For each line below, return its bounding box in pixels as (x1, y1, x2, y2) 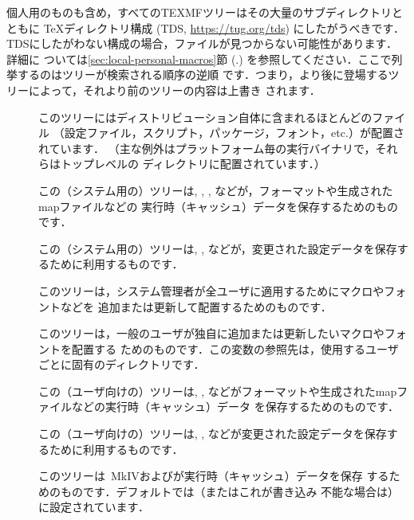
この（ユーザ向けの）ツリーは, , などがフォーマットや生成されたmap (38, 382, 397, 399)
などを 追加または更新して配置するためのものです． (60, 298, 332, 315)
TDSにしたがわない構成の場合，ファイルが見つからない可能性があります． (6, 35, 398, 52)
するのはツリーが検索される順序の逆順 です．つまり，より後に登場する (17, 66, 388, 83)
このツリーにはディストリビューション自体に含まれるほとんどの (38, 108, 373, 125)
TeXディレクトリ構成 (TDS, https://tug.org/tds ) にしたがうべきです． (43, 19, 404, 36)
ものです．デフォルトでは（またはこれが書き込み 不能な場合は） (60, 483, 400, 499)
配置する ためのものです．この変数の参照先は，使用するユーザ (71, 340, 399, 357)
